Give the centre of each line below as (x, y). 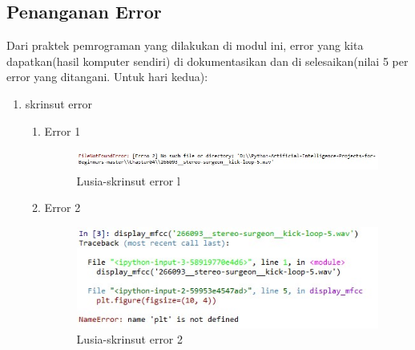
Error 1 (62, 130)
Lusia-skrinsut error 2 (130, 339)
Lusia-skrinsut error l (128, 180)
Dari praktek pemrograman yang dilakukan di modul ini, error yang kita (185, 45)
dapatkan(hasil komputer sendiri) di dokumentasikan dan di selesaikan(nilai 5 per (207, 61)
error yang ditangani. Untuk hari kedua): (107, 77)
